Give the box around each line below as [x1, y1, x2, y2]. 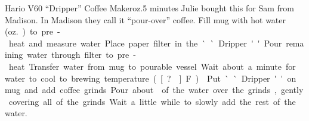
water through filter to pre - [27, 48, 136, 61]
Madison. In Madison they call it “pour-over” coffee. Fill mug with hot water [5, 13, 286, 26]
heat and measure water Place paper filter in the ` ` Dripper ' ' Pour [8, 36, 282, 49]
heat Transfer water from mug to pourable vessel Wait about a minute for [8, 60, 296, 72]
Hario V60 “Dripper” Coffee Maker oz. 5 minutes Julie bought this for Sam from [5, 2, 294, 14]
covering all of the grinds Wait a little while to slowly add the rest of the [8, 95, 296, 107]
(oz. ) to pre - [5, 25, 60, 38]
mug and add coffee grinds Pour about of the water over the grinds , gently [5, 83, 304, 96]
